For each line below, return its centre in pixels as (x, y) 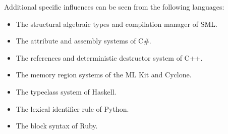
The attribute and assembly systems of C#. (83, 41)
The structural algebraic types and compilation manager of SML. (117, 24)
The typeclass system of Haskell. (66, 91)
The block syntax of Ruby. (57, 126)
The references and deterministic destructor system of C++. (109, 57)
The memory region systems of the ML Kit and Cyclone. (104, 75)
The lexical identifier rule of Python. (72, 108)
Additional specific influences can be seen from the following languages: (114, 7)
